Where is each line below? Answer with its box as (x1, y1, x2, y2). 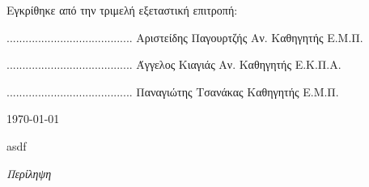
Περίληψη (6, 164, 52, 181)
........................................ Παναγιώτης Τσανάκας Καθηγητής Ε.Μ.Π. (6, 83, 339, 100)
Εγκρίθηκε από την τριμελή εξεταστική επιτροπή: (6, 2, 238, 18)
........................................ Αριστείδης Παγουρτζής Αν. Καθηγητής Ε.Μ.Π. (6, 28, 363, 45)
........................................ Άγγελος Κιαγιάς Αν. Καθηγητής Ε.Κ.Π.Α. (6, 56, 341, 73)
